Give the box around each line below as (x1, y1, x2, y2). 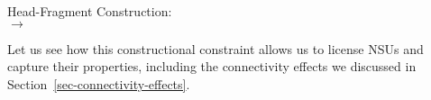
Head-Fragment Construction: (7, 2, 172, 20)
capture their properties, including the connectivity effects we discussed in (7, 57, 417, 76)
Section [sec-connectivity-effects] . (7, 74, 190, 93)
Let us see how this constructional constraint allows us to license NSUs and (7, 39, 424, 58)
